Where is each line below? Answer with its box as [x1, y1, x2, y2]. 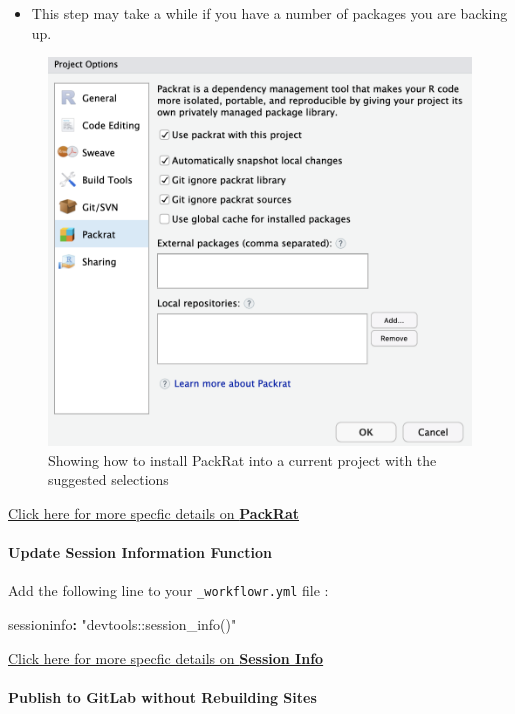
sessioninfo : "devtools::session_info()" [8, 614, 237, 635]
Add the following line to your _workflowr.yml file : [8, 580, 329, 601]
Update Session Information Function [8, 542, 272, 563]
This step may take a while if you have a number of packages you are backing [31, 3, 508, 23]
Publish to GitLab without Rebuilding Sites [8, 686, 317, 707]
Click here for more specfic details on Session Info [8, 647, 324, 668]
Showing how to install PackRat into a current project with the [48, 449, 437, 470]
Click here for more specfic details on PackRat [8, 503, 300, 524]
